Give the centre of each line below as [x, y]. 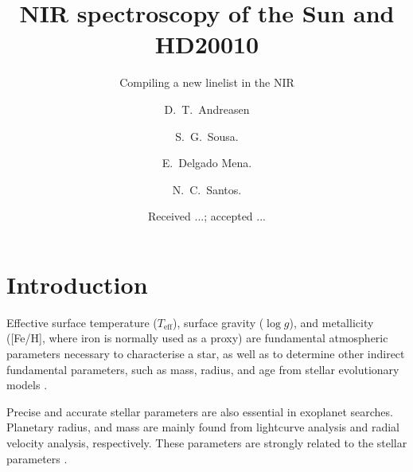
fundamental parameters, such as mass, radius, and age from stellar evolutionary [203, 369]
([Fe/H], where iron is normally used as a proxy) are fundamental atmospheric [197, 338]
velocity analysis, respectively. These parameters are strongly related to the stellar [207, 442]
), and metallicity [331, 322]
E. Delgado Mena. [207, 163]
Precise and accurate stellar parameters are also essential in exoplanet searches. [200, 411]
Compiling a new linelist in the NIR [207, 82]
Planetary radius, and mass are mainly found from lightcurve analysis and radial [203, 427]
